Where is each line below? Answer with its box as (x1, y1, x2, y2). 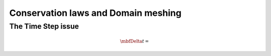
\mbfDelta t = (120, 39, 149, 44)
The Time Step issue (9, 22, 79, 31)
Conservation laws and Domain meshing (9, 7, 182, 18)
